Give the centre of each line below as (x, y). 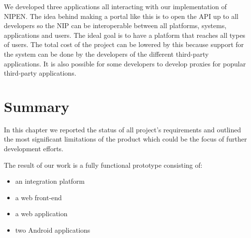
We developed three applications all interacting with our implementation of (115, 6)
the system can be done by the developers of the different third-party (106, 54)
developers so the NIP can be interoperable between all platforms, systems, (115, 25)
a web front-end (38, 197)
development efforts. (34, 149)
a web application (41, 214)
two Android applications (53, 230)
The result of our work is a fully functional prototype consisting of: (103, 165)
